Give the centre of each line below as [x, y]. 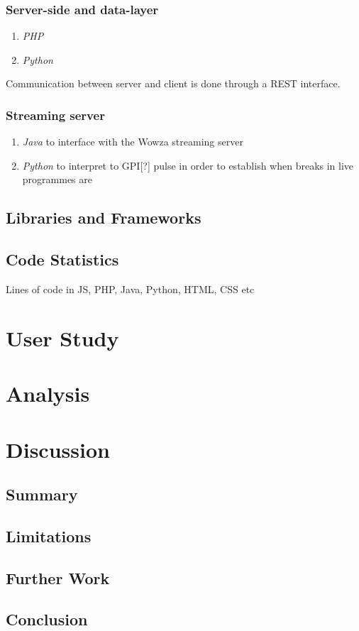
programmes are [57, 179]
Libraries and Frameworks [104, 218]
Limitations [49, 536]
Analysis [48, 394]
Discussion [58, 449]
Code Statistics [62, 259]
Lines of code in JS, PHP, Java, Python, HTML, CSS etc [130, 289]
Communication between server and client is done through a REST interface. [173, 83]
